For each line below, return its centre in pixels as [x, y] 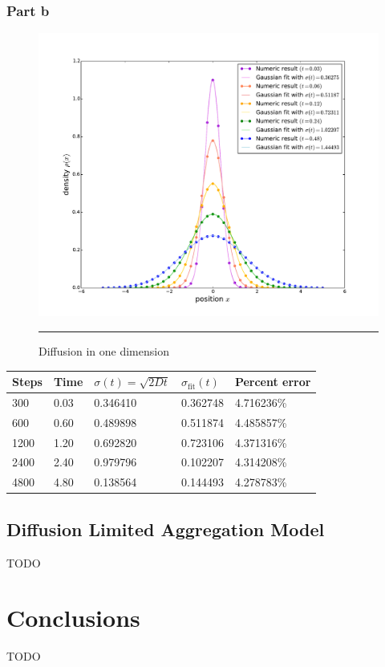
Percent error [273, 382]
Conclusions [73, 618]
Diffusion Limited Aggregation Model [166, 529]
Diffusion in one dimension [104, 351]
